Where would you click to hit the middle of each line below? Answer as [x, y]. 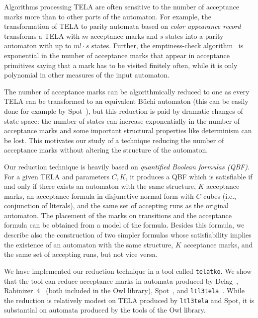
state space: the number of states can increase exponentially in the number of [122, 120]
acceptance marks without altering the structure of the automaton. [106, 150]
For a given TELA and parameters [57, 176]
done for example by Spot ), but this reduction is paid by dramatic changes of [124, 111]
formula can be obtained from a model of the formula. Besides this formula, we [124, 225]
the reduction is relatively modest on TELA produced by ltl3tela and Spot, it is [129, 300]
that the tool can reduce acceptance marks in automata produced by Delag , [121, 280]
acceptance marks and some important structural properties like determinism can [128, 130]
